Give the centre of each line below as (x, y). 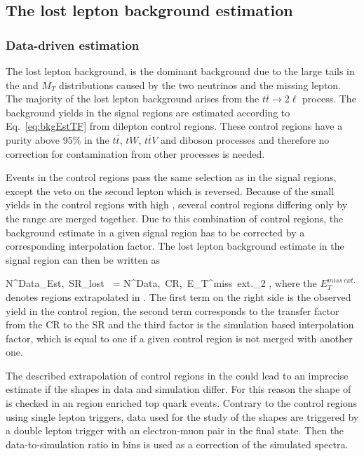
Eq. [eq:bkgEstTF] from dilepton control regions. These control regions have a (174, 126)
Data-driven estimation (73, 45)
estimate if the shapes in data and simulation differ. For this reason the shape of (178, 389)
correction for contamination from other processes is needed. (135, 153)
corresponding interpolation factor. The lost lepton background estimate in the (175, 246)
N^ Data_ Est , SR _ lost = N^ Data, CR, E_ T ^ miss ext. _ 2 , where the (161, 283)
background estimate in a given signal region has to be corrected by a (155, 232)
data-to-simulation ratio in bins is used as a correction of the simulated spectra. (177, 444)
